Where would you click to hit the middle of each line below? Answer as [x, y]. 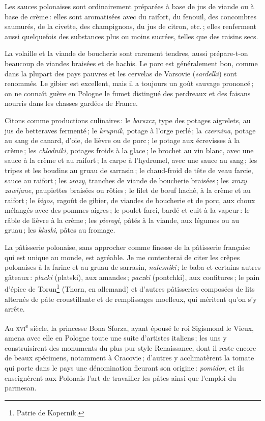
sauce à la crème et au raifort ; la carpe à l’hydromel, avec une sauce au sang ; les [131, 160]
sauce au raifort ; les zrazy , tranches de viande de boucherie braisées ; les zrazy [126, 180]
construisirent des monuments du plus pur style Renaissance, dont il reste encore [130, 347]
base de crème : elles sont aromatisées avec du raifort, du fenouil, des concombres [130, 16]
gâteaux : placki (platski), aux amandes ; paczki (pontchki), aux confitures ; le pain [132, 277]
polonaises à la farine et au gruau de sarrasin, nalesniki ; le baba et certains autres [133, 267]
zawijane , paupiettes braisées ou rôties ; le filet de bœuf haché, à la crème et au [128, 190]
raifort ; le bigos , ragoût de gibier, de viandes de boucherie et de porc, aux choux [130, 200]
